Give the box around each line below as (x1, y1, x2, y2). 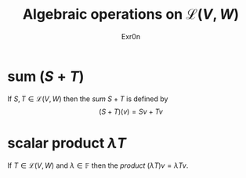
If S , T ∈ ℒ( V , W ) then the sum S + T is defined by (7, 94, 168, 104)
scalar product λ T (7, 134, 127, 152)
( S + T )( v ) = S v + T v (98, 107, 164, 116)
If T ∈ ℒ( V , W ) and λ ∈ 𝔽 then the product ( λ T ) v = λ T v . (7, 161, 189, 170)
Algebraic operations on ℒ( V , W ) (22, 5, 240, 24)
